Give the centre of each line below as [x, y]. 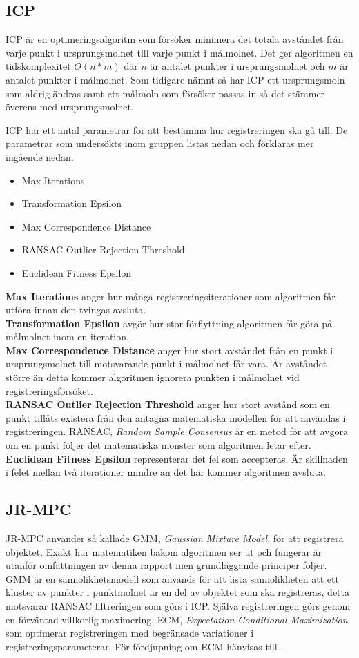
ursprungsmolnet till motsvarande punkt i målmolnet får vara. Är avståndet [166, 364]
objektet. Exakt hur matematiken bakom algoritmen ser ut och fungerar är [164, 551]
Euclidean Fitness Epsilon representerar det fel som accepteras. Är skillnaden [177, 458]
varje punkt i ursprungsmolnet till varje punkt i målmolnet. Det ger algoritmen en [179, 52]
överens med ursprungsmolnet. [70, 107]
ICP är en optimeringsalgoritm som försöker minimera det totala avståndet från [175, 39]
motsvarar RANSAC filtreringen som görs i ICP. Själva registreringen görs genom [178, 606]
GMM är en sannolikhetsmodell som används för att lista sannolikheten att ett [172, 578]
